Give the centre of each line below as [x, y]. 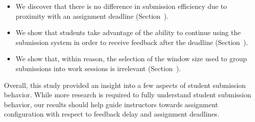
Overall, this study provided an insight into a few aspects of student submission [125, 85]
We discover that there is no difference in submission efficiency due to [121, 6]
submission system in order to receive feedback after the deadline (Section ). [132, 42]
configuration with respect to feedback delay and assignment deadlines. [112, 114]
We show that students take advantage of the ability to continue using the [128, 32]
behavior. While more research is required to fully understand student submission [128, 95]
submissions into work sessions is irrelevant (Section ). [98, 68]
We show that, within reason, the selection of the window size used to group [131, 59]
